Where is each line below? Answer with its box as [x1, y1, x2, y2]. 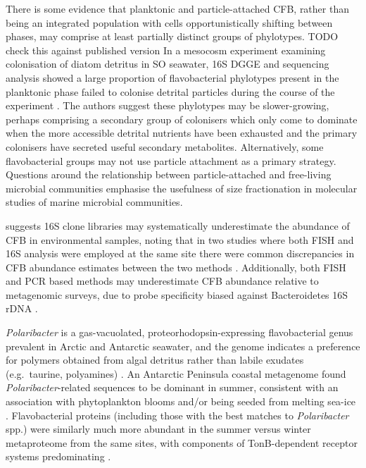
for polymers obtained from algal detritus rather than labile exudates [6, 352, 304, 367]
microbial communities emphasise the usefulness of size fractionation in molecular [6, 180, 358, 195]
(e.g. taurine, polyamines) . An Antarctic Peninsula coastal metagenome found [6, 366, 346, 381]
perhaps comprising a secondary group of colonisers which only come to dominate [6, 111, 358, 126]
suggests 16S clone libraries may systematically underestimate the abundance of [6, 218, 350, 233]
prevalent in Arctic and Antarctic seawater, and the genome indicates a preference [6, 338, 360, 353]
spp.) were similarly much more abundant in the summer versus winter [6, 421, 311, 436]
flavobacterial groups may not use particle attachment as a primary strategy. [6, 153, 336, 168]
